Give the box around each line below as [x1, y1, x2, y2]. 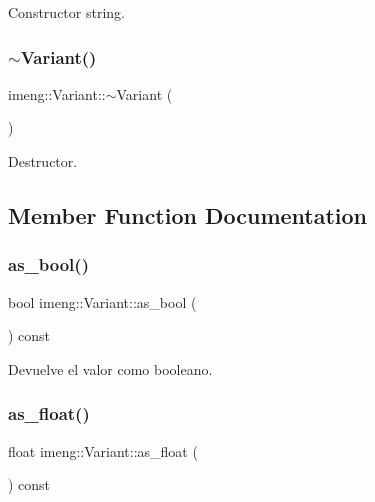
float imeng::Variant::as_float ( [8, 440, 198, 461]
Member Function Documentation [8, 199, 368, 230]
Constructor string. [8, 2, 125, 22]
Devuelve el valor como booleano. [8, 358, 213, 379]
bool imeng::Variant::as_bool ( [8, 291, 197, 312]
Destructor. [8, 151, 78, 171]
